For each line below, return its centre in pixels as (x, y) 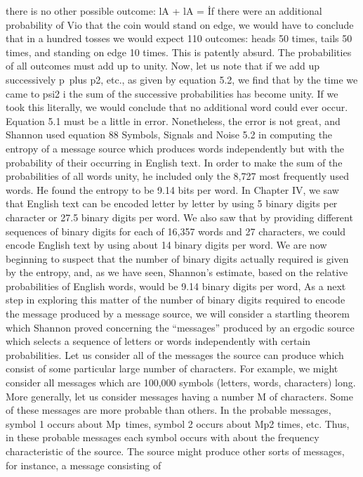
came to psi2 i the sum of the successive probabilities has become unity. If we (172, 93)
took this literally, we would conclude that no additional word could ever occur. (177, 107)
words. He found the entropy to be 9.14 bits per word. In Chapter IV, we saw (172, 189)
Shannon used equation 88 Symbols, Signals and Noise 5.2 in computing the (169, 135)
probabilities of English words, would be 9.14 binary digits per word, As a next (176, 286)
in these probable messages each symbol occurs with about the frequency (163, 437)
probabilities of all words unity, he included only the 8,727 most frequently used (177, 176)
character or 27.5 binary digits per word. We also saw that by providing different (179, 217)
